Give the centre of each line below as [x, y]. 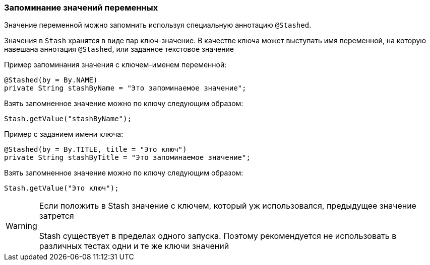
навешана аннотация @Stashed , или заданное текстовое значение [119, 49]
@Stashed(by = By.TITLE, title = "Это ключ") [96, 150]
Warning [21, 226]
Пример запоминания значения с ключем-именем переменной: [115, 65]
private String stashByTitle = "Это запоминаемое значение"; [127, 158]
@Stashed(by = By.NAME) [51, 80]
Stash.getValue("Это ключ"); [62, 188]
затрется [56, 216]
